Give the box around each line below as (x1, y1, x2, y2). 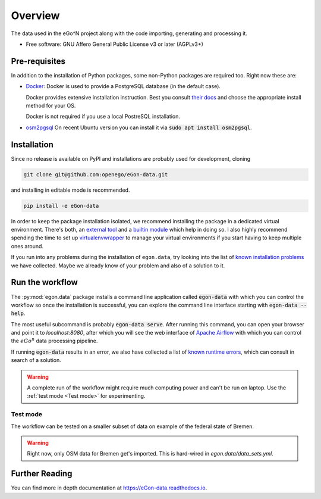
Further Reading (11, 469, 73, 479)
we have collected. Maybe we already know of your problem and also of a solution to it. (11, 262, 225, 269)
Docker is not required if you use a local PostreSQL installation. (26, 113, 181, 120)
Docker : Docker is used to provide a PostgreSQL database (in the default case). (26, 83, 221, 90)
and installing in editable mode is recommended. (11, 186, 130, 194)
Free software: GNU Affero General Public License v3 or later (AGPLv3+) (26, 40, 203, 48)
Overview (11, 9, 60, 22)
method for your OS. (26, 102, 76, 110)
